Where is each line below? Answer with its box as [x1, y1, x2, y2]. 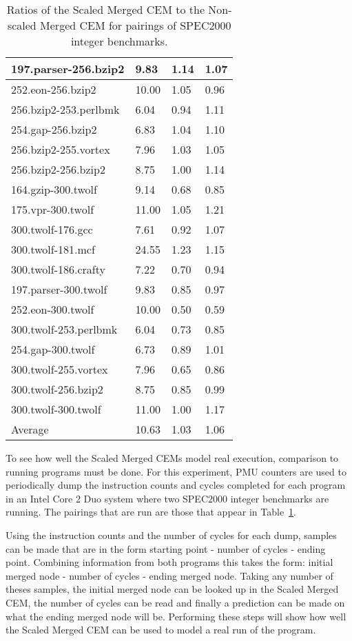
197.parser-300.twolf [11, 281, 107, 297]
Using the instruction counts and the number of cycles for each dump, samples [6, 527, 337, 542]
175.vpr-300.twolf [11, 201, 94, 217]
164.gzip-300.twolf [11, 181, 97, 197]
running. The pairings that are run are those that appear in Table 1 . [6, 505, 297, 519]
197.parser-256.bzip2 [11, 61, 125, 77]
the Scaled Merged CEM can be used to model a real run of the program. [6, 622, 316, 637]
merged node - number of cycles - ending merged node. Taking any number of [6, 568, 333, 582]
